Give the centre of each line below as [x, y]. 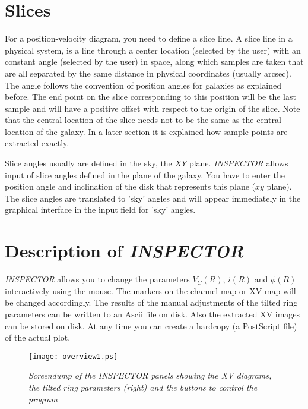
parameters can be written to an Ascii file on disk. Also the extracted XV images [153, 314]
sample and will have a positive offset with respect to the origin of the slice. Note [153, 108]
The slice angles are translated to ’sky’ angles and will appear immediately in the [153, 198]
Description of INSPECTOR [124, 251]
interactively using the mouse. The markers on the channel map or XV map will [150, 290]
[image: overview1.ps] [73, 356]
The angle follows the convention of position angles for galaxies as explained [143, 85]
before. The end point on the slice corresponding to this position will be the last [150, 97]
